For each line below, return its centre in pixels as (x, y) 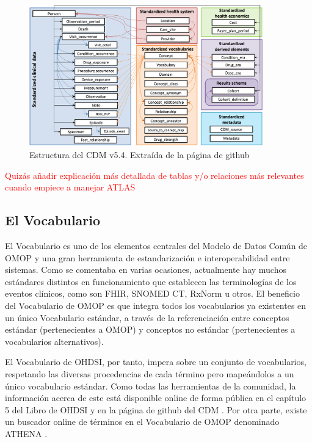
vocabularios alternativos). (54, 341)
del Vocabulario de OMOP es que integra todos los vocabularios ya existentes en (156, 305)
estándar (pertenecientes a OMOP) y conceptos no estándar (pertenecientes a (150, 329)
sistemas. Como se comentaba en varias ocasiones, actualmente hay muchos (146, 270)
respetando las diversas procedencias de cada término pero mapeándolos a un (150, 373)
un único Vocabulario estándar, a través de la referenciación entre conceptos (147, 317)
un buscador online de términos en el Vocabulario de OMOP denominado (142, 422)
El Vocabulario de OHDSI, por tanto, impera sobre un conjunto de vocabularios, (156, 362)
